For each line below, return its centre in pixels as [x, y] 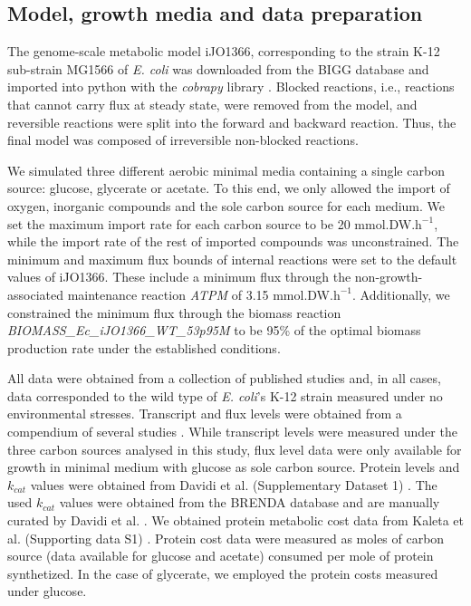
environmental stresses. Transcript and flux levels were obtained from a [205, 414]
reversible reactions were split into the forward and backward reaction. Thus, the [232, 122]
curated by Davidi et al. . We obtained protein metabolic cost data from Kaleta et [236, 520]
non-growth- [389, 277]
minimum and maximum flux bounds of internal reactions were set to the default [232, 259]
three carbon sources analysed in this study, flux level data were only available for [235, 449]
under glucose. [47, 591]
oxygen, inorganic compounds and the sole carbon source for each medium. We [226, 205]
